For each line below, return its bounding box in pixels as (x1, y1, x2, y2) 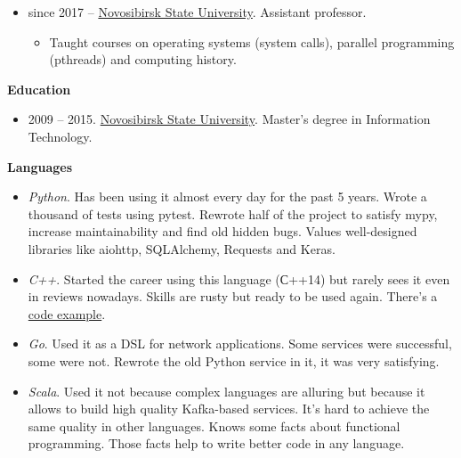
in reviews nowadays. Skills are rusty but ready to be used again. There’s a (28, 287, 438, 306)
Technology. (28, 127, 93, 145)
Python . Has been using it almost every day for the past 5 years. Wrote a (28, 187, 427, 206)
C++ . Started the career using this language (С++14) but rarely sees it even (28, 269, 450, 288)
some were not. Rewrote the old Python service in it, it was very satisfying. (28, 351, 440, 370)
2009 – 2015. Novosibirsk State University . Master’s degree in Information (28, 110, 431, 128)
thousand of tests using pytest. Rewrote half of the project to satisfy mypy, (28, 204, 438, 223)
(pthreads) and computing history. (49, 50, 237, 69)
